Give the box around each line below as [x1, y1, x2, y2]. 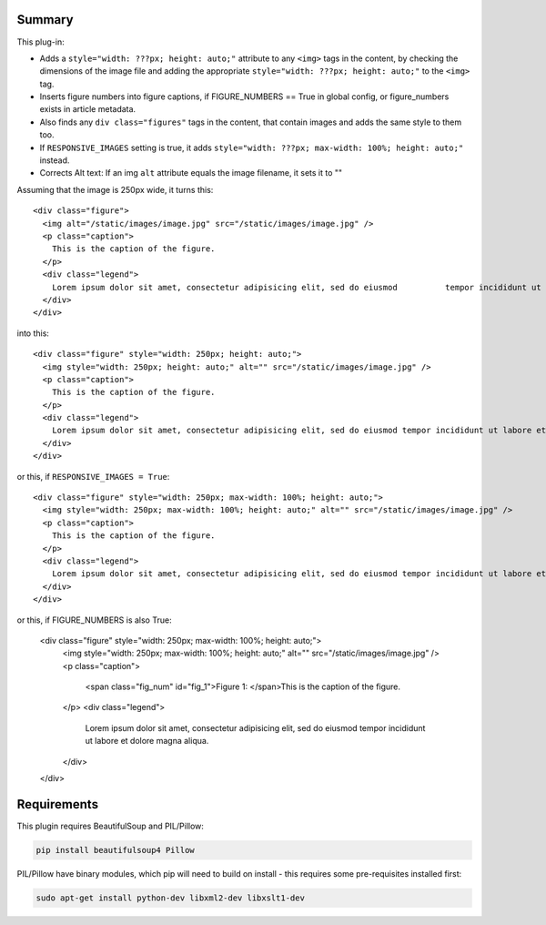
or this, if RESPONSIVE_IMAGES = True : [16, 471, 170, 482]
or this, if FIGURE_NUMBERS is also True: [16, 615, 172, 625]
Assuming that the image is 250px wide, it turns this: [16, 184, 214, 195]
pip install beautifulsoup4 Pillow [35, 845, 195, 855]
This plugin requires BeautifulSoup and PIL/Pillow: [16, 820, 205, 831]
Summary [16, 12, 74, 27]
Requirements [16, 797, 99, 812]
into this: [16, 328, 50, 339]
